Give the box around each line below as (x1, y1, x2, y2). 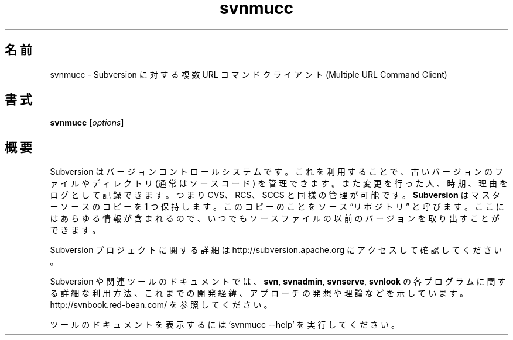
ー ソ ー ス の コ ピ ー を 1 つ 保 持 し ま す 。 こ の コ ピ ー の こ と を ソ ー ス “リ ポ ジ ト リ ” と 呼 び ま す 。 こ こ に (50, 202, 504, 212)
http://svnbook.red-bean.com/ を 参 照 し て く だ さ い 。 (50, 300, 272, 310)
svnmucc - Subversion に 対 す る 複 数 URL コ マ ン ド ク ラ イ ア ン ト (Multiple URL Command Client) (50, 69, 447, 79)
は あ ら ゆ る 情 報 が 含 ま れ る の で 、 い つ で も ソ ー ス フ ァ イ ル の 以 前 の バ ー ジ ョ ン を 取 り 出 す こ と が (50, 213, 500, 224)
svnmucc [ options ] (50, 117, 124, 128)
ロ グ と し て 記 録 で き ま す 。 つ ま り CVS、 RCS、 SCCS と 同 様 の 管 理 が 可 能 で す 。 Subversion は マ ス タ (50, 190, 501, 200)
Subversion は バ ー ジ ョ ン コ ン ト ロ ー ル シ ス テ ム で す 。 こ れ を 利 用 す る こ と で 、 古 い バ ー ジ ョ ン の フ (50, 166, 503, 177)
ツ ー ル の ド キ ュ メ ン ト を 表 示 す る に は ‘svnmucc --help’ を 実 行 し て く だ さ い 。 (50, 320, 399, 330)
